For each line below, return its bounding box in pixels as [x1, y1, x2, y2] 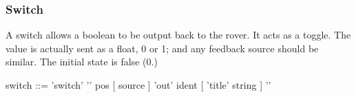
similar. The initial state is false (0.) [6, 54, 158, 69]
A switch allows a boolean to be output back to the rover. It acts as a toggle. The [6, 28, 351, 42]
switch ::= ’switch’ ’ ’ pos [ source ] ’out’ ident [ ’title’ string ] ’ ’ [6, 78, 271, 91]
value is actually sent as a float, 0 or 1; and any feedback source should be [6, 41, 319, 55]
